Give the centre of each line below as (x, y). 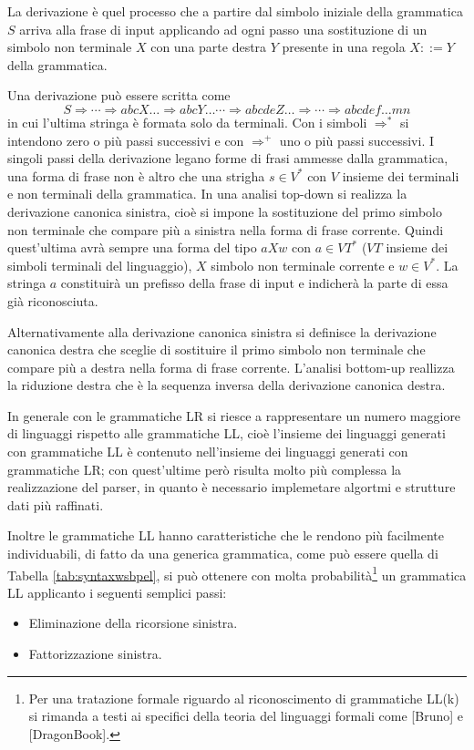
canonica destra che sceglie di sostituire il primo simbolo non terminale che (216, 349)
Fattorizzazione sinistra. (95, 654)
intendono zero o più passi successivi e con (126, 140)
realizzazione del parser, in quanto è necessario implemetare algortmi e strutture (232, 487)
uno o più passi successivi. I (357, 140)
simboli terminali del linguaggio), (100, 265)
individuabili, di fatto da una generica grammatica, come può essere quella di (223, 554)
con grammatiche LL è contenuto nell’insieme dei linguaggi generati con (208, 452)
